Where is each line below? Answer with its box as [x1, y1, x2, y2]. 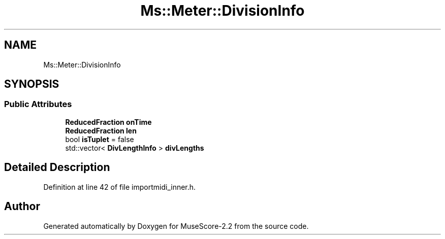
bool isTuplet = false [65, 134, 134, 144]
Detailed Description [4, 161, 110, 174]
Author [4, 200, 40, 213]
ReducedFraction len [65, 126, 137, 135]
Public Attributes [4, 99, 72, 110]
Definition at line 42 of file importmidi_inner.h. [43, 182, 196, 191]
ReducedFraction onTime [65, 117, 152, 126]
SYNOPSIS [4, 78, 59, 91]
